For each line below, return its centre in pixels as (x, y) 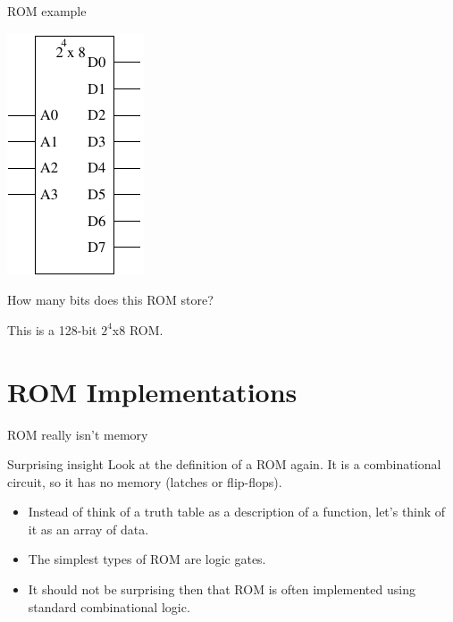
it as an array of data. (88, 529)
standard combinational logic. (109, 606)
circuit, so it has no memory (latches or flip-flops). (145, 481)
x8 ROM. (138, 329)
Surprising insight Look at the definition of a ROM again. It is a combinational (224, 464)
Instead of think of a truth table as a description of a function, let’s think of (237, 512)
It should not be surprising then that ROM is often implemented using (222, 589)
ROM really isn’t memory (78, 434)
